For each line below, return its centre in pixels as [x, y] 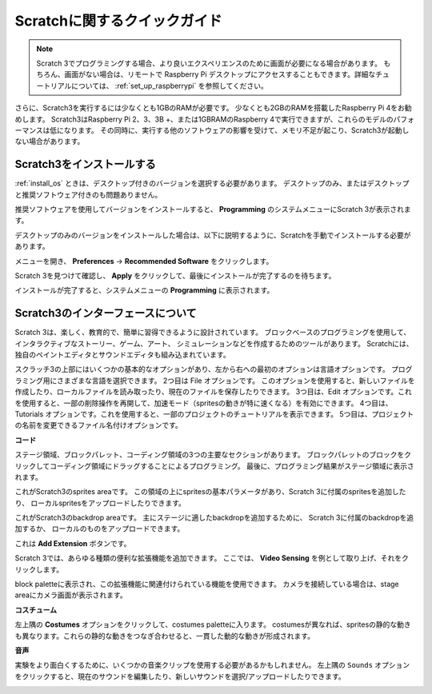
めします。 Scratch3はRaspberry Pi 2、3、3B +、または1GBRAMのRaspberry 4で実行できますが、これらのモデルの [204, 119]
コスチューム [36, 610]
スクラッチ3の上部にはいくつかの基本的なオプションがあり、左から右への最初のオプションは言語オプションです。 [202, 369]
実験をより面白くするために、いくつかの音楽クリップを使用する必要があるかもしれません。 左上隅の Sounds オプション [212, 665]
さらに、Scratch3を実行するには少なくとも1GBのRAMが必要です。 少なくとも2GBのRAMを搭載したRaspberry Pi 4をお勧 [213, 108]
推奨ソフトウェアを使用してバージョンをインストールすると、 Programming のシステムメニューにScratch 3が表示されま [213, 209]
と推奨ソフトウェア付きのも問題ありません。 [88, 194]
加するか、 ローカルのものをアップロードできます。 [100, 528]
